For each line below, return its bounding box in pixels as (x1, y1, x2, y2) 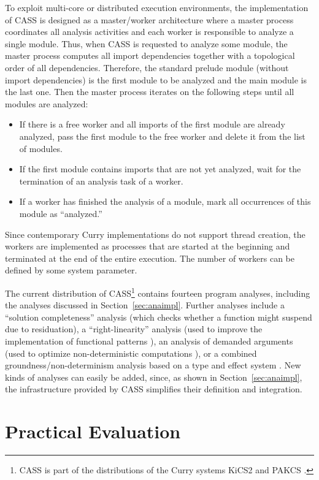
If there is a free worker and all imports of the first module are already (19, 118, 285, 131)
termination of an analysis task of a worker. (19, 174, 183, 187)
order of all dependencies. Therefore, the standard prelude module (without (5, 61, 289, 74)
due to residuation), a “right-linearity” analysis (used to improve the (5, 322, 263, 335)
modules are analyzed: (5, 97, 88, 110)
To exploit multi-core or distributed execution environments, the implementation (5, 1, 309, 13)
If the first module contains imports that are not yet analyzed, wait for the (19, 162, 301, 175)
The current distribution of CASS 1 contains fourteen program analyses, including (5, 284, 310, 299)
